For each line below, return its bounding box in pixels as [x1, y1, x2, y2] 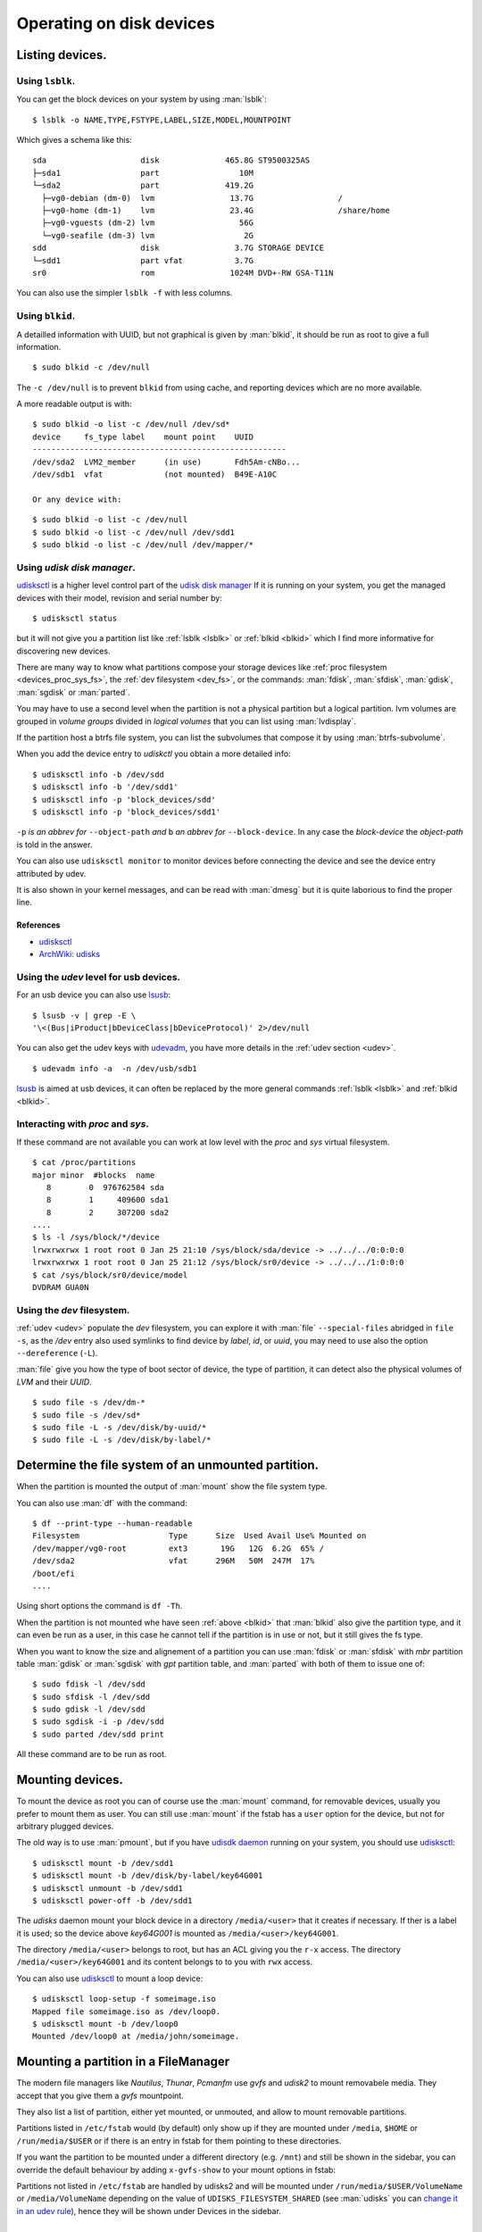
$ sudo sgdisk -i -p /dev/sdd [32, 1717, 165, 1727]
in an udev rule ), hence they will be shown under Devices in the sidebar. [16, 2205, 281, 2216]
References [16, 920, 61, 930]
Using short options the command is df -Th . [16, 1601, 183, 1612]
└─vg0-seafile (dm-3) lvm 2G [41, 230, 254, 240]
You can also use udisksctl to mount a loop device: [16, 1973, 204, 1984]
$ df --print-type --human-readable [32, 1519, 193, 1528]
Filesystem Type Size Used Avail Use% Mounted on [32, 1531, 367, 1541]
